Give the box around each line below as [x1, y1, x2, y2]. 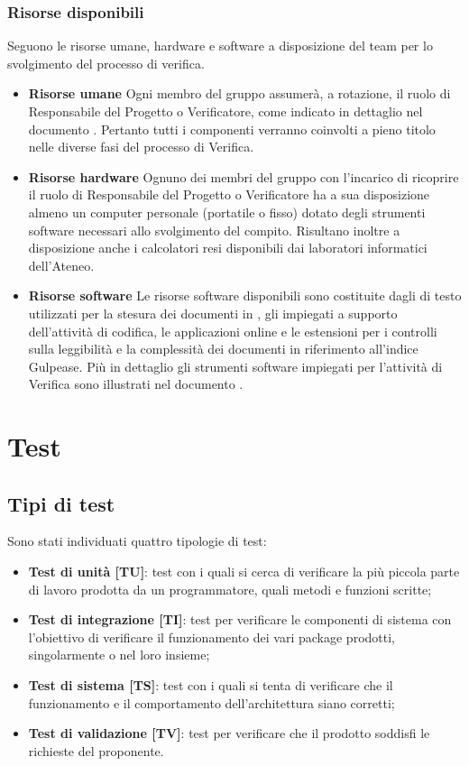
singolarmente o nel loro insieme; [28, 645, 210, 664]
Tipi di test [7, 489, 115, 517]
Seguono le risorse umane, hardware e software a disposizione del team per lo [7, 36, 433, 55]
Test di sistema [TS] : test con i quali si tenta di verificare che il [28, 676, 393, 695]
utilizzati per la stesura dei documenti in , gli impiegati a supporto [28, 303, 398, 322]
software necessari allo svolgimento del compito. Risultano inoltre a [28, 220, 400, 239]
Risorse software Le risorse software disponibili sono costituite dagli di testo [28, 286, 462, 305]
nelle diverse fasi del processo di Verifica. [28, 137, 254, 156]
